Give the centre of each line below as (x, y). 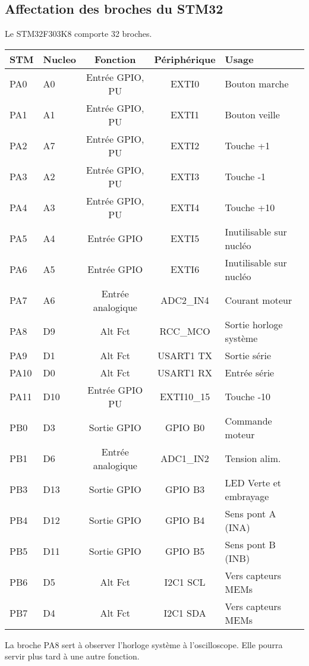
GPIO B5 (185, 551)
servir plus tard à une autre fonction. (72, 656)
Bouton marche (257, 84)
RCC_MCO (185, 331)
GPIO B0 (185, 428)
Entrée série (250, 372)
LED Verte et (253, 482)
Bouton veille (252, 115)
